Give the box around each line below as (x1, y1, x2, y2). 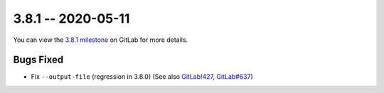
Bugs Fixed (13, 54, 64, 66)
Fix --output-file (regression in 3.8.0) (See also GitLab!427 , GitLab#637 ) (31, 72, 254, 81)
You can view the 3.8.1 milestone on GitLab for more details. (13, 35, 188, 44)
